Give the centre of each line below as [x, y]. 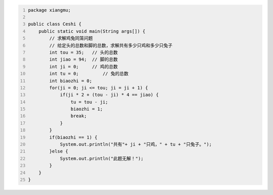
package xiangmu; [49, 10]
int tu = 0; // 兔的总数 [89, 74]
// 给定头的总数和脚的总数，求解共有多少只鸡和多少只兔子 [111, 45]
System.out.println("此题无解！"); [102, 158]
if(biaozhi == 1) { [74, 137]
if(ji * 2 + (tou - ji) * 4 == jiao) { [109, 95]
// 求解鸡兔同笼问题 [71, 38]
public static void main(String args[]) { [92, 31]
